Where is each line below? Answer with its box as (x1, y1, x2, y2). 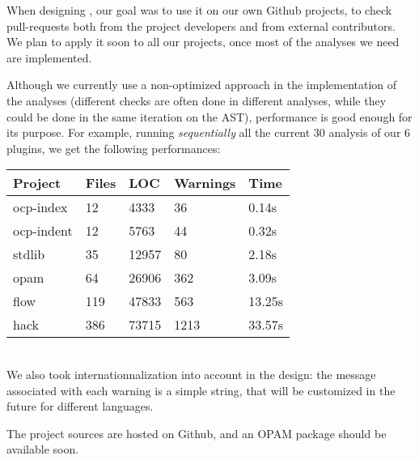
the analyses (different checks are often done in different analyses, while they (6, 92, 387, 109)
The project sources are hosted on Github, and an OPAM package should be (6, 424, 387, 441)
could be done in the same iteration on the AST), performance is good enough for (6, 108, 413, 125)
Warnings (174, 173, 236, 193)
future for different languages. (6, 398, 154, 415)
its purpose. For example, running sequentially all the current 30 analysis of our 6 (6, 124, 411, 141)
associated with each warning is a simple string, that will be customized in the (6, 381, 396, 398)
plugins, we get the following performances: (6, 139, 221, 156)
